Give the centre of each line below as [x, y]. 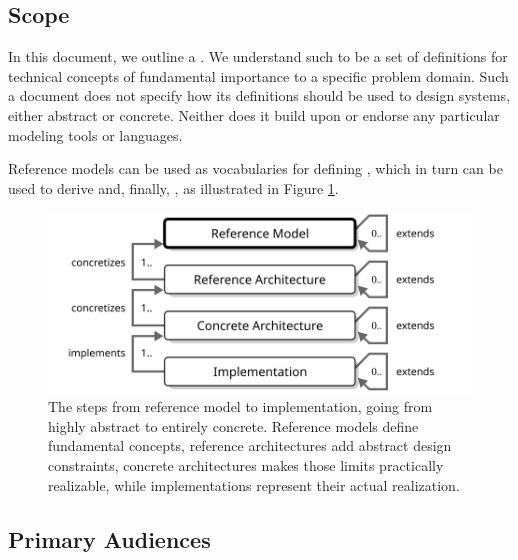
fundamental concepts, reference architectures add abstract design [250, 445]
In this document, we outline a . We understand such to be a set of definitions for [258, 56]
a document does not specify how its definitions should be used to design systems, [259, 95]
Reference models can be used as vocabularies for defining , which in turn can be [255, 168]
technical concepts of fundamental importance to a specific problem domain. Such [258, 75]
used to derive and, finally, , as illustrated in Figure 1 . [173, 187]
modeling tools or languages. [95, 134]
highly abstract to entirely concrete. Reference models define [233, 425]
